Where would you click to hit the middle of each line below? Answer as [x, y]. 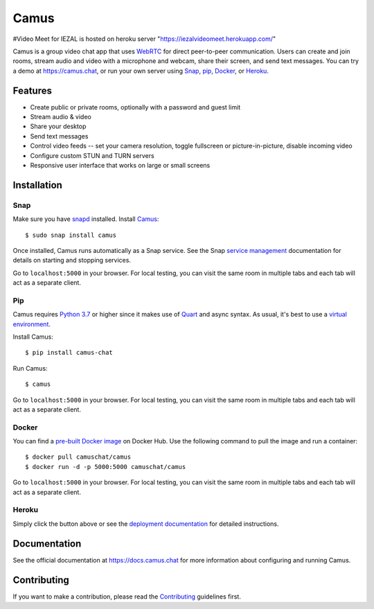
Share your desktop [58, 126]
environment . [32, 324]
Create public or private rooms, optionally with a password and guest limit [135, 107]
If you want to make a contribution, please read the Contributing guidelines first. [127, 597]
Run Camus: [30, 368]
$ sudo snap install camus [71, 235]
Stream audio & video [61, 117]
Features [32, 90]
